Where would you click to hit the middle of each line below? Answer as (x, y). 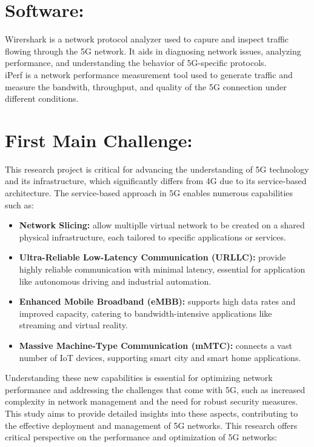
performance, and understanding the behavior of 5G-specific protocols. (136, 63)
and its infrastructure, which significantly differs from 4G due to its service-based (156, 181)
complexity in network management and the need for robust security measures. (152, 401)
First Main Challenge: (99, 140)
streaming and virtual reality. (73, 325)
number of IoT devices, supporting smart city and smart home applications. (160, 357)
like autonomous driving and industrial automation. (115, 281)
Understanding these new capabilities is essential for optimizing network (139, 378)
